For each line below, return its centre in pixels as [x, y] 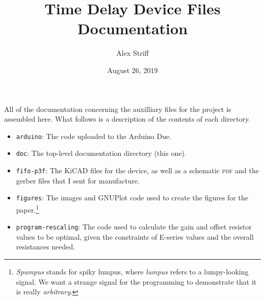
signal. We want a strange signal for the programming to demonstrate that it [136, 281]
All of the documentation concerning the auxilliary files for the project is [118, 109]
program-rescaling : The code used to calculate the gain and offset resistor [134, 227]
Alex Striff [132, 53]
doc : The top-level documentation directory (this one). [101, 153]
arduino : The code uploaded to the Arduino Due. [94, 136]
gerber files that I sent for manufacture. [78, 180]
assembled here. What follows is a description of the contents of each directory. [127, 119]
